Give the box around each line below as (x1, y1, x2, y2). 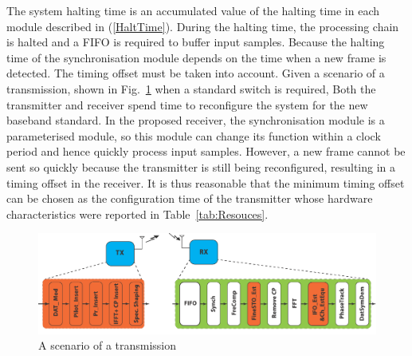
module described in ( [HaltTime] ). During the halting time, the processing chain (6, 18, 399, 34)
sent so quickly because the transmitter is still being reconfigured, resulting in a (6, 158, 396, 175)
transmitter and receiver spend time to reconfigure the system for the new (6, 96, 368, 113)
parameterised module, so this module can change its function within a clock (6, 127, 381, 144)
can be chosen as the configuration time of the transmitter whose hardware (6, 190, 373, 207)
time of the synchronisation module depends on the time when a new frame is (6, 49, 386, 65)
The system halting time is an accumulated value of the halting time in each (6, 2, 380, 18)
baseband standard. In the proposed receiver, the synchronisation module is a (6, 112, 385, 129)
